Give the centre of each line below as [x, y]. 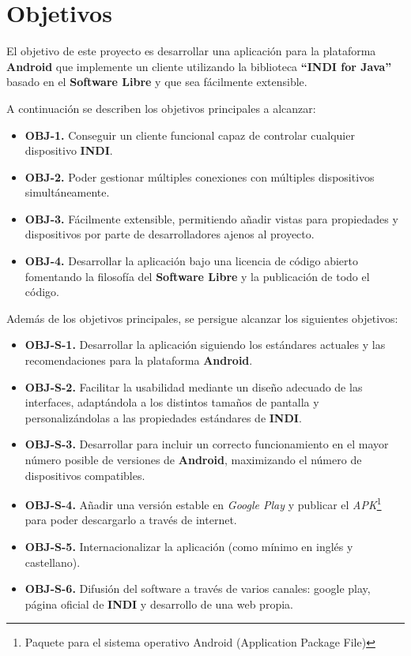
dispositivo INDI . [69, 150]
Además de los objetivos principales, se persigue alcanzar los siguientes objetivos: [202, 318]
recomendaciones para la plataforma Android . [139, 360]
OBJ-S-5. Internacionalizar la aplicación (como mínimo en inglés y [189, 547]
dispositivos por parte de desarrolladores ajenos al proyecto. [170, 234]
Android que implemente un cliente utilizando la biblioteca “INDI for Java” [199, 66]
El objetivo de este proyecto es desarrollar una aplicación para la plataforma [191, 51]
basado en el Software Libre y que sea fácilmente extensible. [157, 82]
